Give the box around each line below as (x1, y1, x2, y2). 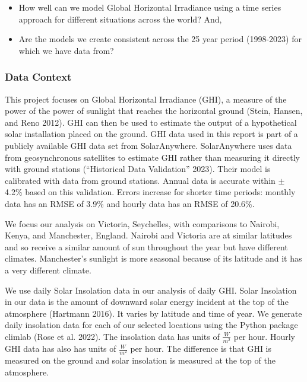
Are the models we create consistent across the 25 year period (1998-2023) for (18, 33, 302, 45)
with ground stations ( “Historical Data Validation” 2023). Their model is (5, 163, 271, 175)
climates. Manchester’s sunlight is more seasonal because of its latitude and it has (5, 252, 302, 265)
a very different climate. (5, 263, 91, 276)
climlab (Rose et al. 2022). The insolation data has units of (5, 330, 220, 342)
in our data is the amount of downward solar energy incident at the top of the (5, 295, 289, 308)
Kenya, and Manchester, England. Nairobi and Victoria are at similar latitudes (5, 229, 292, 241)
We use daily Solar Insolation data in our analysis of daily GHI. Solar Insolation (5, 284, 297, 296)
